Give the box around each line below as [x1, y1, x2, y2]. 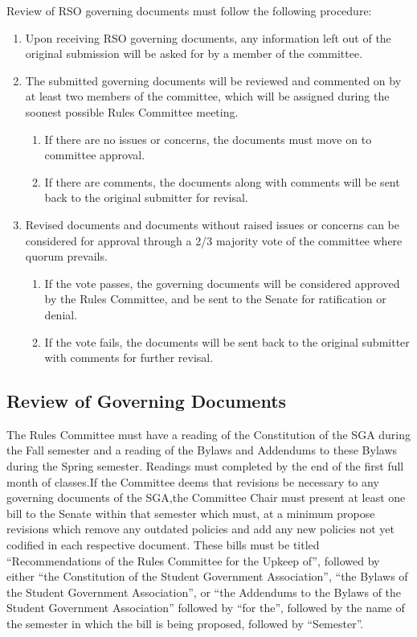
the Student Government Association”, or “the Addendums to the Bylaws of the [6, 583, 402, 600]
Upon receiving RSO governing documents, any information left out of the [25, 29, 391, 46]
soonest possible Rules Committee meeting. [25, 103, 239, 120]
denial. [44, 306, 78, 323]
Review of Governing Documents [6, 388, 287, 413]
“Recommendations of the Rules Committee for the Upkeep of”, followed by [6, 552, 380, 569]
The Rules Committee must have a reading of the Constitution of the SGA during [6, 425, 411, 442]
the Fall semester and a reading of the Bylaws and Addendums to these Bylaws [6, 442, 398, 458]
